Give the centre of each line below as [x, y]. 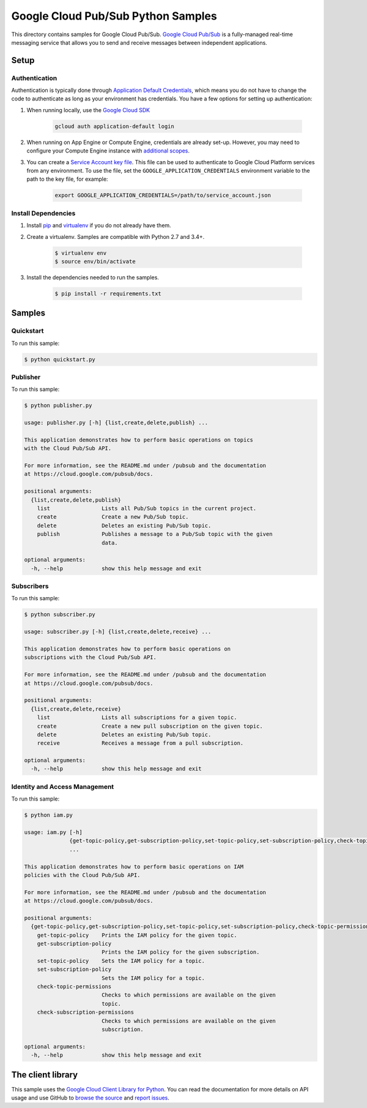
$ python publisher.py [58, 405]
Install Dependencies [43, 213]
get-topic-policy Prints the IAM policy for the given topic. [137, 935]
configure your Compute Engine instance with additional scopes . [108, 151]
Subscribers [30, 586]
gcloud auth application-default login [114, 126]
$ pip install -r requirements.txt [108, 293]
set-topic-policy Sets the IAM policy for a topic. [121, 961]
